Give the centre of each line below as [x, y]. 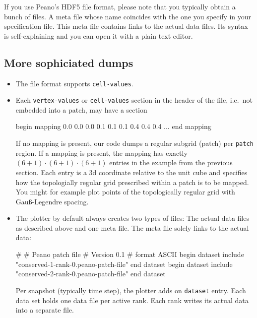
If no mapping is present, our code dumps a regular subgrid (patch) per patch [134, 143]
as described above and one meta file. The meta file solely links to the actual [132, 227]
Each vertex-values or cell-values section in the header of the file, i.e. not [134, 100]
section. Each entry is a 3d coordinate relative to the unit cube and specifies [131, 172]
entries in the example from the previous [171, 162]
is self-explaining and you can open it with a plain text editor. [98, 35]
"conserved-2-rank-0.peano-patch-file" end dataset [91, 274]
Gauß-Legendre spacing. [52, 201]
